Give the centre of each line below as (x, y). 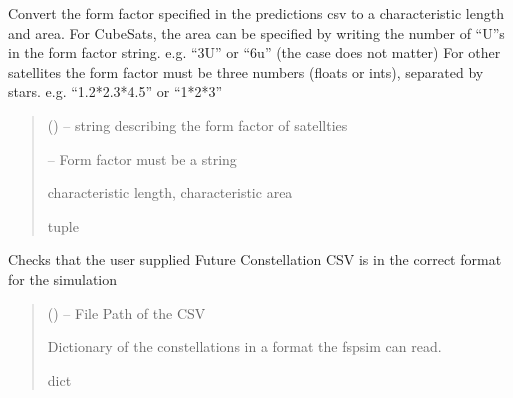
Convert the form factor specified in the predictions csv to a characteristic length (256, 13)
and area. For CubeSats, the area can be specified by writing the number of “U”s (256, 32)
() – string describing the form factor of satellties (197, 124)
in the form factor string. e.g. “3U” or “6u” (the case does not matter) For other (254, 52)
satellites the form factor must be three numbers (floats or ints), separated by (246, 71)
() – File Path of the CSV (126, 312)
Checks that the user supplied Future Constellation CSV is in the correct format (255, 259)
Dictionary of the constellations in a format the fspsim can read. (244, 346)
